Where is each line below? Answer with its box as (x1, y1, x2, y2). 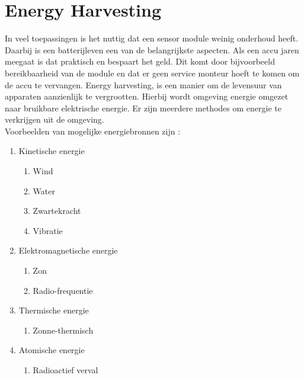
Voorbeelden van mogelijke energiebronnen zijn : (5, 124, 181, 137)
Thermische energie (18, 304, 89, 316)
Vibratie (33, 224, 63, 236)
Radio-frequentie (33, 284, 93, 296)
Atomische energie (18, 344, 85, 356)
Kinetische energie (18, 145, 85, 157)
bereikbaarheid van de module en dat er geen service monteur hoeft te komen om (5, 66, 300, 79)
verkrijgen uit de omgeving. (5, 113, 104, 126)
